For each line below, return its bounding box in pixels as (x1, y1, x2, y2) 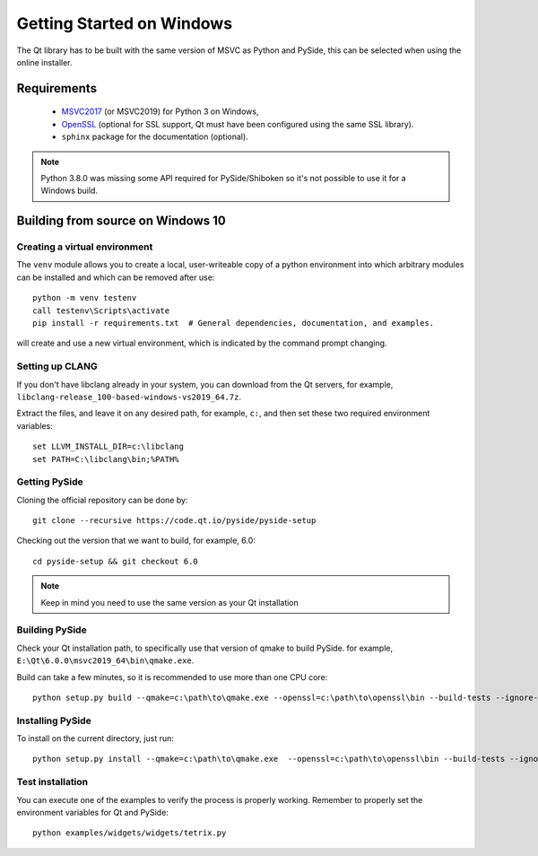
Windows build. (40, 185, 99, 197)
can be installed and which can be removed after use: (16, 272, 215, 283)
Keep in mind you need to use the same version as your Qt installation (40, 597, 299, 607)
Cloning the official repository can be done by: (16, 494, 188, 505)
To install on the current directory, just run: (16, 733, 175, 744)
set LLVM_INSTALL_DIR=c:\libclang (32, 441, 184, 452)
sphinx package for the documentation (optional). (61, 131, 248, 143)
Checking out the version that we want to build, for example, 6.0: (16, 535, 256, 546)
